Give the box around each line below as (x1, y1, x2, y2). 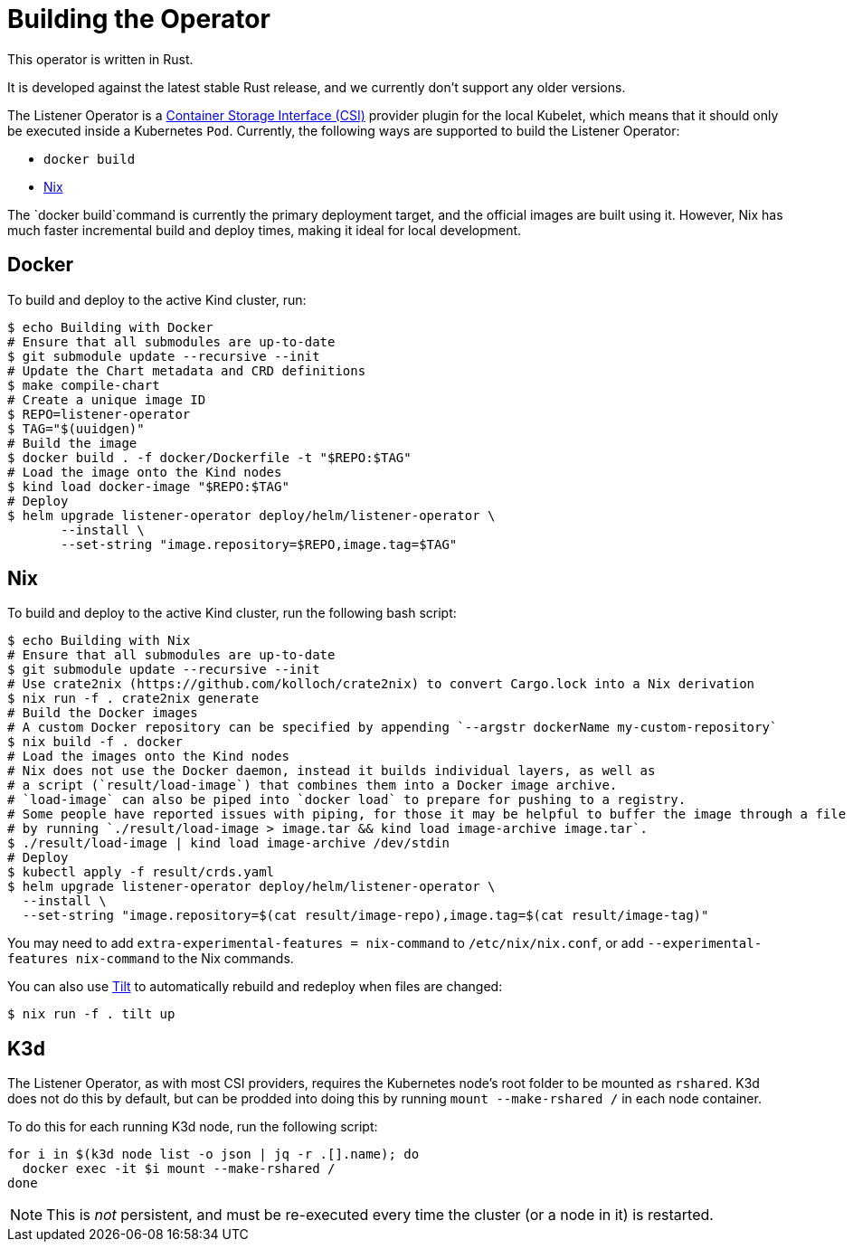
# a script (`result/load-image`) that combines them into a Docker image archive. (7, 778, 618, 793)
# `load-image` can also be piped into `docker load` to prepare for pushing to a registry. (7, 792, 687, 808)
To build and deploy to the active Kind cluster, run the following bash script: (7, 605, 457, 621)
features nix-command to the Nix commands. (7, 951, 294, 967)
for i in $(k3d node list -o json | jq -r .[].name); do (7, 1147, 420, 1162)
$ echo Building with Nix (7, 633, 191, 648)
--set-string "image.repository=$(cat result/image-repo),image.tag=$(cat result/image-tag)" (22, 908, 709, 923)
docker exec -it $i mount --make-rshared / (22, 1161, 336, 1177)
